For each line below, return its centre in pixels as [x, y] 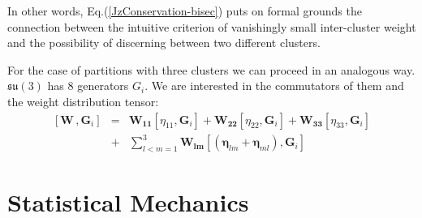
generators [103, 85]
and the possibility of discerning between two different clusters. [164, 43]
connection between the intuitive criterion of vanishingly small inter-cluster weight [212, 26]
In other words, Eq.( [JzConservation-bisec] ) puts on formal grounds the [185, 11]
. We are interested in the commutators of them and [274, 85]
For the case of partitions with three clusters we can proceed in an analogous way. [211, 69]
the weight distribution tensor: [83, 101]
